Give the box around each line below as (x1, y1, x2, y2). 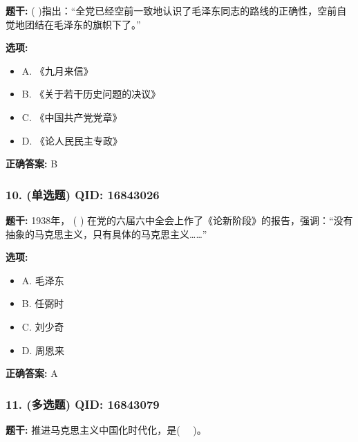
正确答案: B (6, 156, 58, 171)
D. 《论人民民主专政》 (21, 133, 123, 147)
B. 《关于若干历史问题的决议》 (21, 86, 161, 101)
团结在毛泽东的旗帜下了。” (24, 17, 141, 31)
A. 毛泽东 (21, 273, 64, 287)
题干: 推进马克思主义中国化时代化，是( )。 (6, 422, 207, 436)
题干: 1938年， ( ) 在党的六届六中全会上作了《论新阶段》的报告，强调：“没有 (6, 212, 353, 227)
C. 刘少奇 (21, 319, 64, 333)
